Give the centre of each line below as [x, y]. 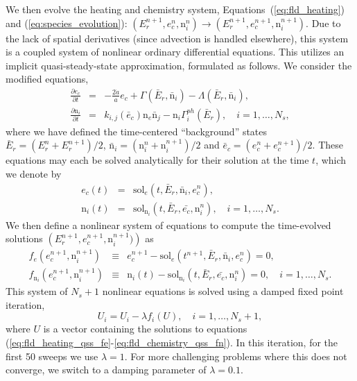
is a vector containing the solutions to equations [145, 329]
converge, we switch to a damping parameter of [106, 370]
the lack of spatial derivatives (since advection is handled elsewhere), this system [177, 38]
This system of [37, 291]
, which [331, 160]
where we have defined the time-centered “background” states [137, 131]
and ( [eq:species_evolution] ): [67, 23]
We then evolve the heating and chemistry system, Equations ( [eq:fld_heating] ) [175, 9]
